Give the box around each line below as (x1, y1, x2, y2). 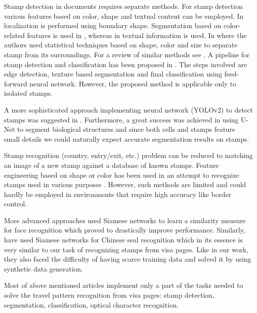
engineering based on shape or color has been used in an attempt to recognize (4, 169, 239, 180)
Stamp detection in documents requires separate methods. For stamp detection (4, 1, 243, 11)
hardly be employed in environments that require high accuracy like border (4, 189, 231, 199)
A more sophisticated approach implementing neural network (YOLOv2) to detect (4, 104, 253, 115)
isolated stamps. (4, 88, 53, 98)
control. (4, 198, 27, 209)
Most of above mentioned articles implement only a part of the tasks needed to (4, 280, 243, 290)
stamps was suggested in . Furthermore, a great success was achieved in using (4, 114, 239, 124)
